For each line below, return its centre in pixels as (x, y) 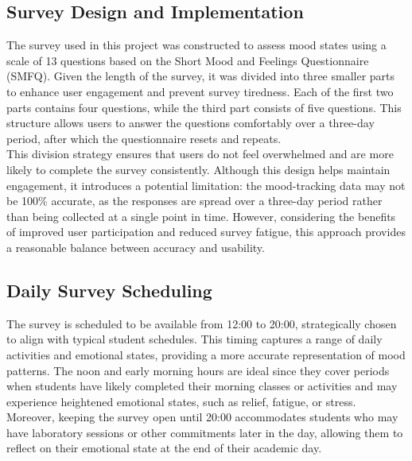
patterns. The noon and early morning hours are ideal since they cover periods (198, 370)
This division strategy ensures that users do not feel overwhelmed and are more (200, 154)
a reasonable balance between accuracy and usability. (136, 247)
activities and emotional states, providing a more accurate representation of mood (206, 354)
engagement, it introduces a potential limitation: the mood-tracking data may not (206, 185)
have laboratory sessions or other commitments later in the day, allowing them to (205, 432)
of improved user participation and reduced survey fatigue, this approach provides (206, 232)
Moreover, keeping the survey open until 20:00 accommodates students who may (202, 417)
